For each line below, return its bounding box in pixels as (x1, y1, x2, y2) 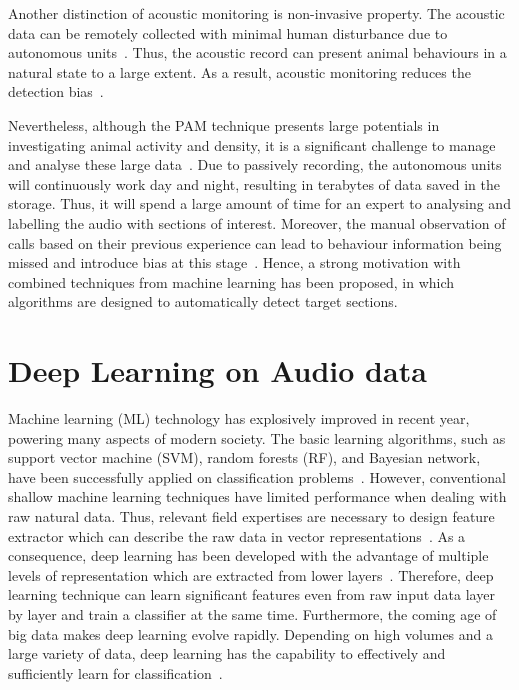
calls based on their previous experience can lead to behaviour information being (8, 232, 502, 253)
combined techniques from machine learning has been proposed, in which (8, 271, 455, 292)
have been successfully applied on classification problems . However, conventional (8, 466, 506, 487)
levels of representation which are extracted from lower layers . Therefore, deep (8, 564, 494, 585)
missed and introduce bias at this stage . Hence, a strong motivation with (8, 252, 461, 273)
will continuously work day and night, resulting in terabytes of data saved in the (8, 173, 501, 194)
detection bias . (8, 81, 104, 102)
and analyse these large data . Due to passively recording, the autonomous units (8, 154, 502, 175)
